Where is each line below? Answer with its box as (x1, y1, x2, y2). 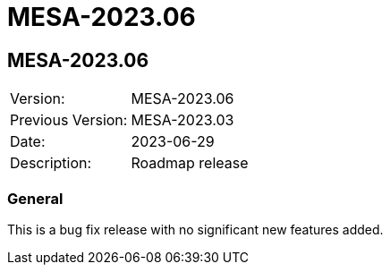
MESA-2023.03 (131, 111, 234, 130)
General (7, 189, 64, 208)
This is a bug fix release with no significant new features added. (7, 221, 384, 237)
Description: (10, 154, 92, 173)
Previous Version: (10, 111, 128, 130)
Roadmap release (131, 154, 249, 173)
